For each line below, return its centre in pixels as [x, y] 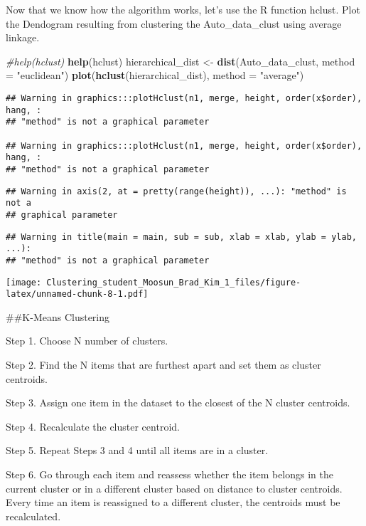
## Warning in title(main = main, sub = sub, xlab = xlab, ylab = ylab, [181, 237]
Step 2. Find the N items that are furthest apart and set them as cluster [163, 364]
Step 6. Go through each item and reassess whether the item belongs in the [170, 474]
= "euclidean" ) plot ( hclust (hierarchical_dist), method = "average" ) [155, 75]
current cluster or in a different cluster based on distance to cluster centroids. [174, 488]
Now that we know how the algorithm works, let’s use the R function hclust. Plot [183, 9]
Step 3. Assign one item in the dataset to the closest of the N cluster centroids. [178, 403]
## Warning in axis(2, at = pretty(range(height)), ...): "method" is [176, 191]
